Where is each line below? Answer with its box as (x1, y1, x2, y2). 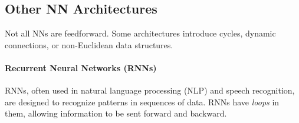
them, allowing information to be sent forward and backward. (5, 107, 227, 119)
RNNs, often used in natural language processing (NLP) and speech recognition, (5, 84, 295, 97)
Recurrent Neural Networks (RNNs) (5, 61, 157, 74)
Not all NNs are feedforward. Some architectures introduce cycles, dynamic (5, 27, 276, 39)
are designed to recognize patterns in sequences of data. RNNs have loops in (5, 95, 280, 108)
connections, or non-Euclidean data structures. (5, 38, 173, 51)
